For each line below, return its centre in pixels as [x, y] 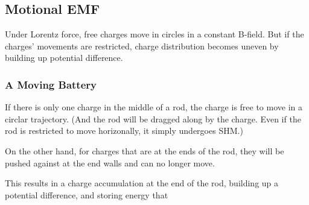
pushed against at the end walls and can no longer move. [110, 162]
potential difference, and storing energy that [87, 194]
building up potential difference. [64, 58]
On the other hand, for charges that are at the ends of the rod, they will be [145, 150]
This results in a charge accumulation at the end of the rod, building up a [142, 183]
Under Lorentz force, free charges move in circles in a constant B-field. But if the [154, 34]
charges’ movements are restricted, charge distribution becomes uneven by [142, 46]
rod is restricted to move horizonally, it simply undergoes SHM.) [124, 131]
